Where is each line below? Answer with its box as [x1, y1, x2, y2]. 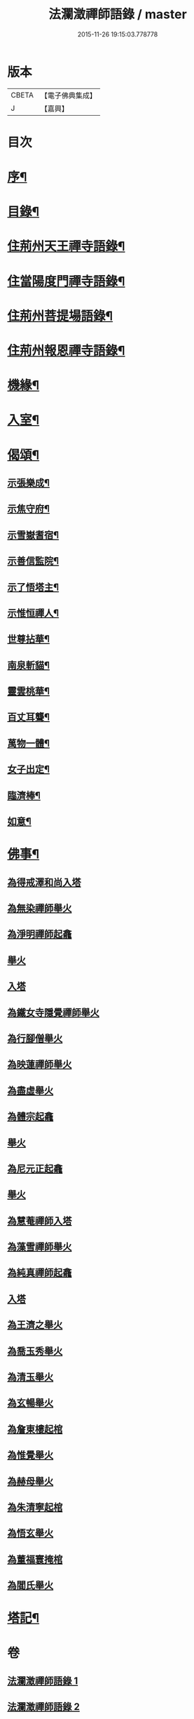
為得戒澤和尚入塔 [7, 876, 81, 888]
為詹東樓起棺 [7, 1423, 63, 1435]
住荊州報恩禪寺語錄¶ [7, 343, 125, 359]
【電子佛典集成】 [40, 91, 97, 100]
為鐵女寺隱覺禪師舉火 [7, 1006, 99, 1018]
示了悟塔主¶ [7, 581, 60, 593]
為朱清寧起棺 [7, 1501, 63, 1513]
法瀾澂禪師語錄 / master [48, 6, 187, 22]
